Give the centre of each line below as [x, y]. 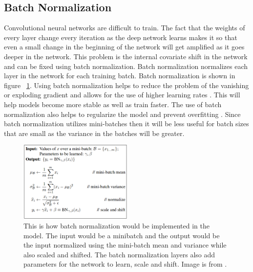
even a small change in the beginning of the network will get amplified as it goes [124, 47]
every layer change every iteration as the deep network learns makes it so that [121, 37]
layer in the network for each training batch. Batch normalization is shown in [120, 76]
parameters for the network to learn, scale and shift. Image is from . [125, 264]
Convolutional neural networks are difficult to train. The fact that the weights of [125, 28]
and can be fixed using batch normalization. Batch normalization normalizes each [126, 66]
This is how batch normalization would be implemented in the [116, 225]
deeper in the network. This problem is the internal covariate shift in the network [126, 56]
